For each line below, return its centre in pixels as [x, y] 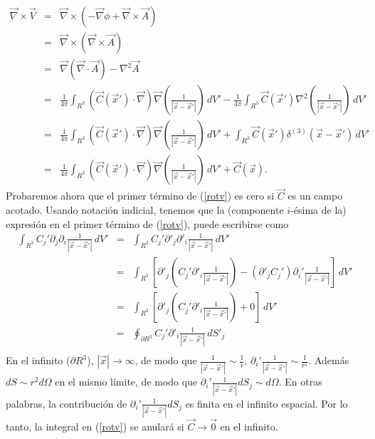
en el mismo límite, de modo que [126, 382]
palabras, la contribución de [67, 403]
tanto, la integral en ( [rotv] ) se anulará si [95, 427]
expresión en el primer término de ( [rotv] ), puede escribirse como [147, 223]
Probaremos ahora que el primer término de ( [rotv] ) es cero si [140, 196]
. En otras [300, 382]
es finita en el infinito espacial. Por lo [266, 403]
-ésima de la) [318, 210]
